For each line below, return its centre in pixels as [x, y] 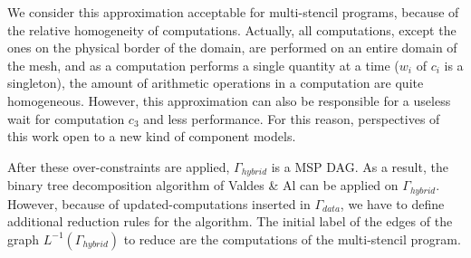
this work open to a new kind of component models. [152, 136]
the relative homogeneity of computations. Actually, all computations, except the [232, 29]
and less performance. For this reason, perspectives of [292, 118]
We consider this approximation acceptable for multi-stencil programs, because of [233, 12]
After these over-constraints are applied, [119, 166]
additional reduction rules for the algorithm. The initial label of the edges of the [230, 221]
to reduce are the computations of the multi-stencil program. [292, 239]
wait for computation [66, 118]
